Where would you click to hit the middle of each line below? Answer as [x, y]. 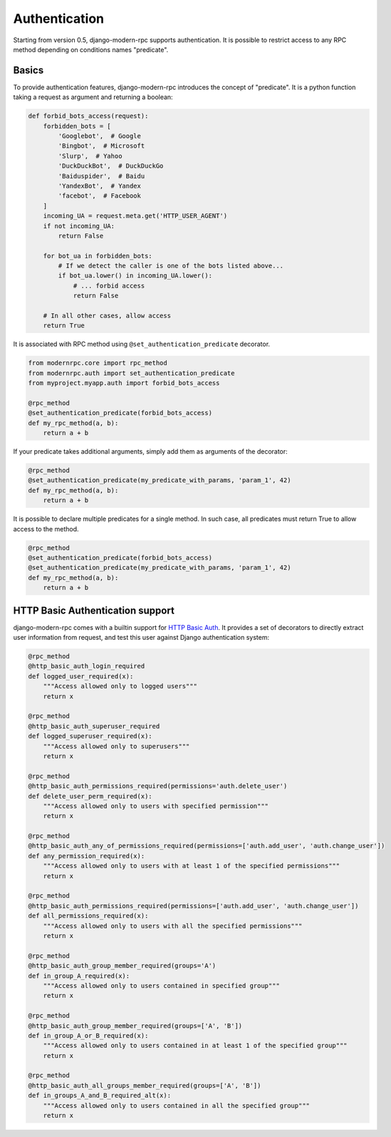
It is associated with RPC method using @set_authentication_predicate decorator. [142, 344]
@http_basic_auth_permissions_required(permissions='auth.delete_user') [158, 786]
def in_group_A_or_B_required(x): [88, 1035]
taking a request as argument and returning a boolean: [93, 97]
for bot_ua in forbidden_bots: [98, 256]
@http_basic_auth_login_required [87, 666]
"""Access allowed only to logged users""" [120, 686]
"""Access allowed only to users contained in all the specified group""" [176, 1105]
